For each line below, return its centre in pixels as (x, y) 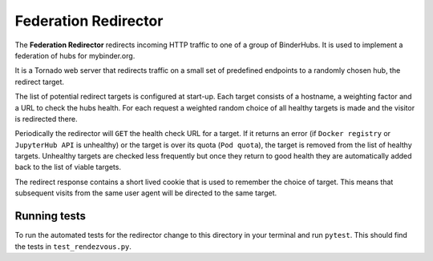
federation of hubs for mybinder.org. (75, 55)
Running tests (51, 216)
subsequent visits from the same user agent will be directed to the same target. (146, 193)
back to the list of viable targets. (68, 167)
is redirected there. (46, 118)
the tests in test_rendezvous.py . (73, 246)
